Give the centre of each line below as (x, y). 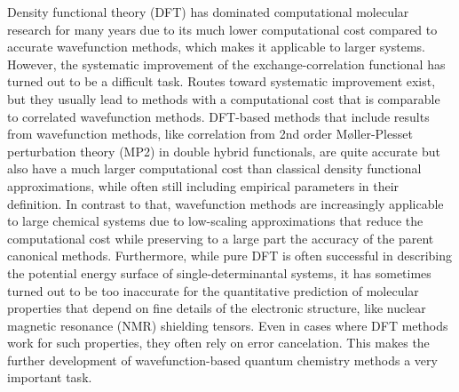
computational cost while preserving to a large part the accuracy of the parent (221, 238)
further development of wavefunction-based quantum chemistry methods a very (222, 360)
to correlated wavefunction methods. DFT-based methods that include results (218, 116)
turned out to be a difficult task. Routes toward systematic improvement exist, (222, 81)
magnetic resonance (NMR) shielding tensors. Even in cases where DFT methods (228, 325)
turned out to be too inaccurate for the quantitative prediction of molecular (213, 290)
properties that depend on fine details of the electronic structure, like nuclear (217, 308)
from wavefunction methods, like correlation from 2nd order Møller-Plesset (210, 134)
